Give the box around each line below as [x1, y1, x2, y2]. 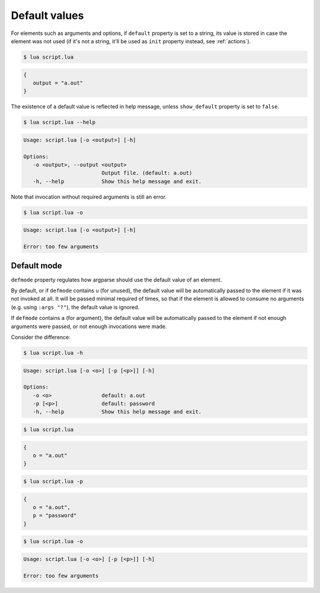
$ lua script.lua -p [23, 477, 83, 485]
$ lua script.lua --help [23, 119, 96, 126]
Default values [11, 9, 84, 22]
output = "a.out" [33, 79, 83, 86]
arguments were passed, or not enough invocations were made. [11, 323, 167, 330]
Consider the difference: [11, 334, 71, 341]
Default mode [11, 261, 62, 271]
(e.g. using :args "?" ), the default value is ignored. [11, 303, 140, 310]
